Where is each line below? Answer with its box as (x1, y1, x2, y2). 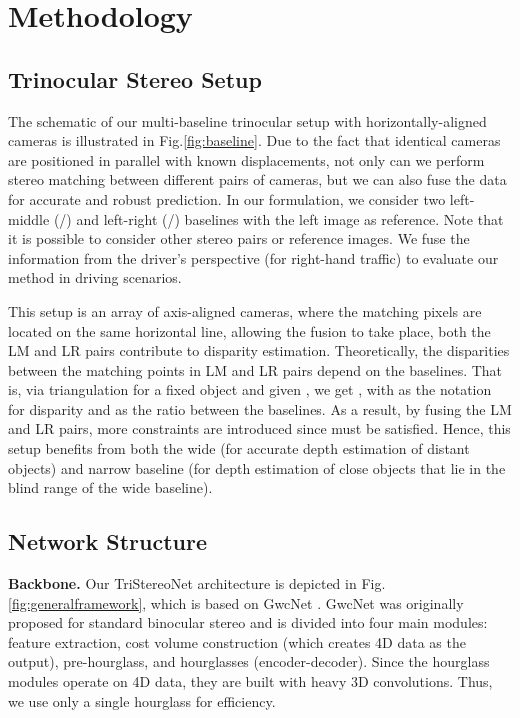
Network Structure (8, 526, 208, 557)
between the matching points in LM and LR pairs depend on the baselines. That (8, 359, 503, 380)
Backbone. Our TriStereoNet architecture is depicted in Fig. (8, 573, 386, 594)
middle (8, 208, 50, 229)
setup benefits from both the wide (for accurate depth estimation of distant (8, 438, 470, 459)
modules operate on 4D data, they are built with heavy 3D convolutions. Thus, (8, 671, 493, 692)
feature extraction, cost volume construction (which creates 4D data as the (8, 631, 466, 652)
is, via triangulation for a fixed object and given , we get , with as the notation (8, 379, 492, 400)
